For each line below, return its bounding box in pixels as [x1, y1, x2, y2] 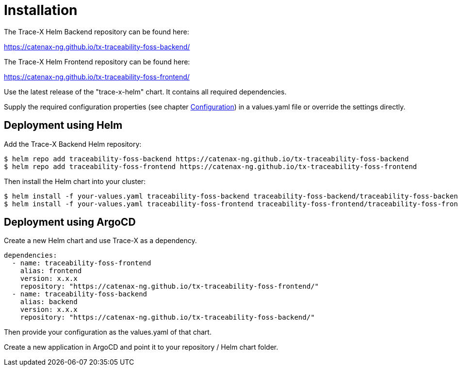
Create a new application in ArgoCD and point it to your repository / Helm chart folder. [4, 343, 278, 352]
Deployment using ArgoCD [4, 216, 136, 229]
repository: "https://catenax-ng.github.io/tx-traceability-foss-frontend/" [20, 282, 319, 291]
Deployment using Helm [4, 119, 123, 132]
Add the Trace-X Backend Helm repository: [4, 139, 142, 148]
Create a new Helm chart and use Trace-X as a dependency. [4, 236, 197, 245]
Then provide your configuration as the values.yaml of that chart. [4, 328, 212, 337]
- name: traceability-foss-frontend [12, 259, 151, 267]
